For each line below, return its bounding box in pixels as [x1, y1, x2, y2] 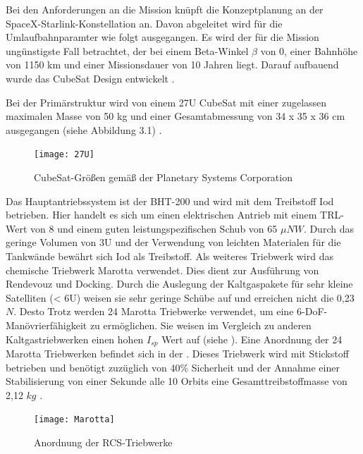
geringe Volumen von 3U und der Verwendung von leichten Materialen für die [6, 235, 341, 250]
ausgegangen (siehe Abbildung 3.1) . [6, 122, 162, 137]
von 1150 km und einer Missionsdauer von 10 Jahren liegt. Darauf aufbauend [6, 57, 339, 72]
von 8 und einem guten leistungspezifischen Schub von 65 [30, 221, 278, 235]
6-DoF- [297, 304, 328, 319]
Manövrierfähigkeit [6, 317, 87, 332]
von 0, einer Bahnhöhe [260, 43, 358, 58]
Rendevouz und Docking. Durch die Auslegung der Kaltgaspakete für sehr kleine [6, 276, 353, 291]
